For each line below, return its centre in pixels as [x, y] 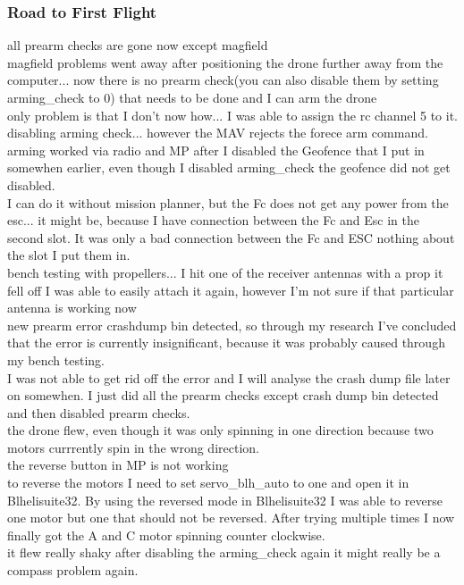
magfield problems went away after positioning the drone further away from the [225, 62]
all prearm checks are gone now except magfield [138, 45]
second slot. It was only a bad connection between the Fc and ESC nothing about [231, 237]
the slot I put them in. [69, 255]
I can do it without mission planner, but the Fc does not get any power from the [228, 202]
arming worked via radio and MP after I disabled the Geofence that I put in [216, 150]
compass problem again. [73, 570]
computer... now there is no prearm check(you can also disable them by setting [223, 80]
